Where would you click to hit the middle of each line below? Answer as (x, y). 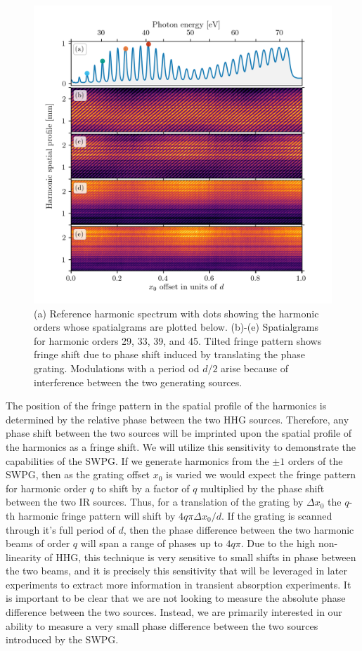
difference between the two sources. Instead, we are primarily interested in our (174, 612)
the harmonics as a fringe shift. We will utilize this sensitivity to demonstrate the (181, 446)
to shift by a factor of (143, 488)
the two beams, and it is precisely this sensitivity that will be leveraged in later (176, 571)
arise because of (254, 368)
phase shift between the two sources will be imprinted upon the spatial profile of (179, 433)
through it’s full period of (60, 529)
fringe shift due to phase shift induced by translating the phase (169, 354)
